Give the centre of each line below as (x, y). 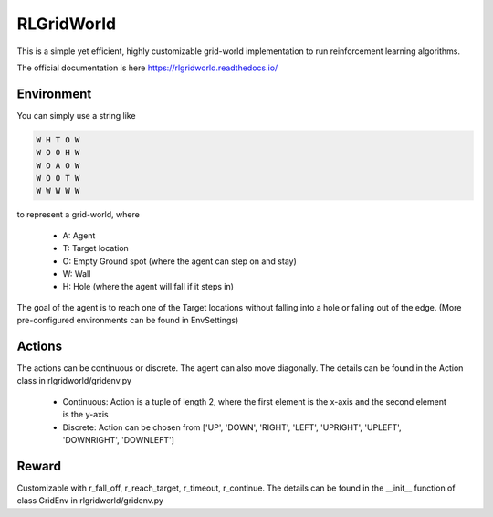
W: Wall (77, 273)
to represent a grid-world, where (79, 215)
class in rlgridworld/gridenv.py (74, 381)
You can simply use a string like (76, 115)
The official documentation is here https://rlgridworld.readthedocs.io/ (147, 68)
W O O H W (58, 153)
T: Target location (96, 248)
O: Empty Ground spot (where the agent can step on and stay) (179, 261)
